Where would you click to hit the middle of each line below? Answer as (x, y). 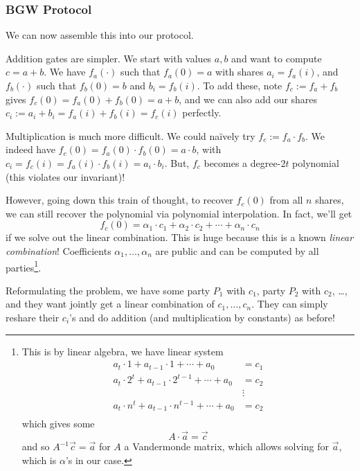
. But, (177, 162)
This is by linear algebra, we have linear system (123, 351)
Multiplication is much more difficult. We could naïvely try (130, 135)
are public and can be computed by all (237, 250)
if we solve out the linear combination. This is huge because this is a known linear (180, 237)
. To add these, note (240, 85)
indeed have (30, 149)
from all (286, 200)
